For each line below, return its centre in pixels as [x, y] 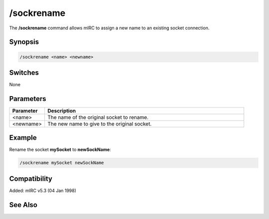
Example [23, 138]
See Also [23, 205]
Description [62, 110]
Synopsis [24, 42]
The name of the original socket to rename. [98, 117]
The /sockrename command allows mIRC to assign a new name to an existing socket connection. [109, 28]
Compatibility [31, 178]
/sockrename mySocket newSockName [62, 163]
